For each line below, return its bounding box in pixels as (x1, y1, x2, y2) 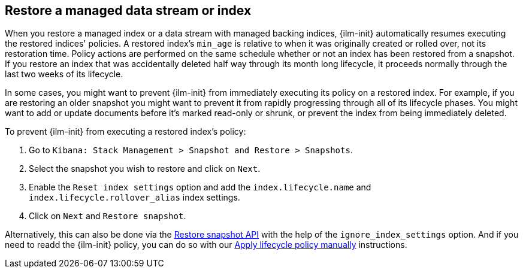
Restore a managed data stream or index (5, 3, 252, 18)
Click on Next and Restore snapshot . (29, 211, 186, 222)
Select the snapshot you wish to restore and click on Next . (29, 163, 261, 174)
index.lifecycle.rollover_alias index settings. (29, 192, 240, 203)
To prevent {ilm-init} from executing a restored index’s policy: (5, 126, 246, 137)
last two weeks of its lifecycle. (5, 69, 123, 80)
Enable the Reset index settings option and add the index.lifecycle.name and (29, 182, 371, 193)
